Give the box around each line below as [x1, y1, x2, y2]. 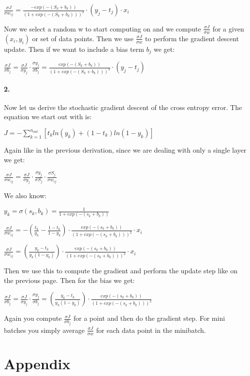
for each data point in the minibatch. [96, 325, 206, 335]
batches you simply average [4, 325, 85, 335]
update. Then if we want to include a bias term [4, 44, 144, 54]
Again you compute [4, 313, 62, 323]
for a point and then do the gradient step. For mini [73, 313, 225, 323]
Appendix [4, 353, 71, 373]
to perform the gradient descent [145, 33, 239, 43]
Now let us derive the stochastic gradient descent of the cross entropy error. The [4, 102, 242, 112]
